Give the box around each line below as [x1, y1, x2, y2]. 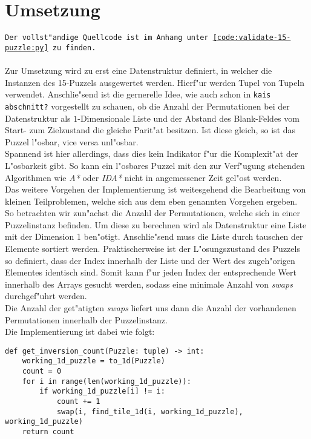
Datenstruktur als [5, 111, 71, 124]
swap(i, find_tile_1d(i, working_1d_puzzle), [56, 407, 243, 416]
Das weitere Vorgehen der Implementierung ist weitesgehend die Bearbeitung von [5, 183, 306, 196]
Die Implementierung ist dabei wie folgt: [5, 325, 155, 338]
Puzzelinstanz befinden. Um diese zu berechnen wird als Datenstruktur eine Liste [5, 218, 307, 231]
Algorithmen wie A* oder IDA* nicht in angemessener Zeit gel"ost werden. [5, 171, 282, 183]
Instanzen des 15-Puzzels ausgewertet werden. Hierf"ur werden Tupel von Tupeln [5, 76, 305, 88]
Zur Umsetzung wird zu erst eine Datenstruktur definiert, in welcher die [5, 64, 272, 77]
